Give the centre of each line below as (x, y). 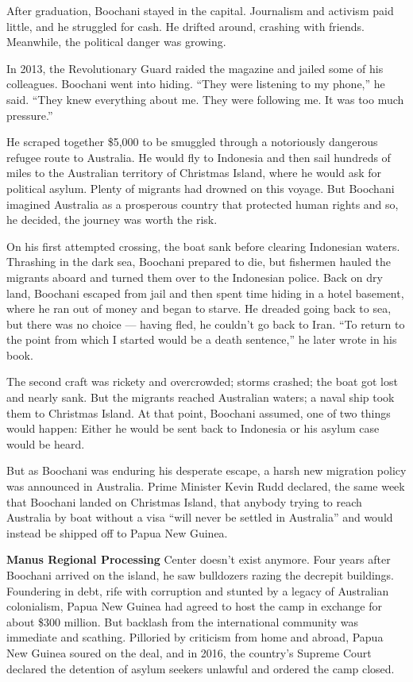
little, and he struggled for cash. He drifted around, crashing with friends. (185, 26)
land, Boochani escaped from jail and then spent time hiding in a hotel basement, (205, 293)
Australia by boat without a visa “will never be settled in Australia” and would (200, 517)
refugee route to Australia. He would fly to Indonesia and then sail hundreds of (199, 157)
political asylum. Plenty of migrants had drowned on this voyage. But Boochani (201, 188)
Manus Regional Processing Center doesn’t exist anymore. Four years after (199, 559)
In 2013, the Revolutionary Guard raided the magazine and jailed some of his (195, 68)
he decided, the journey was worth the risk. (112, 220)
